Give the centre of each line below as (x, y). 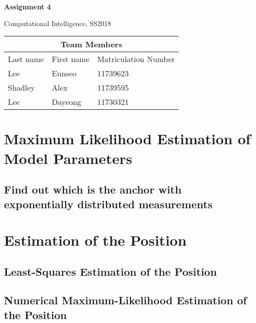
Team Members (91, 44)
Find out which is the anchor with (93, 189)
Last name (26, 59)
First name (71, 59)
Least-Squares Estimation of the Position (111, 271)
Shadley (21, 88)
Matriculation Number (136, 59)
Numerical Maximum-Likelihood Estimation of (126, 300)
